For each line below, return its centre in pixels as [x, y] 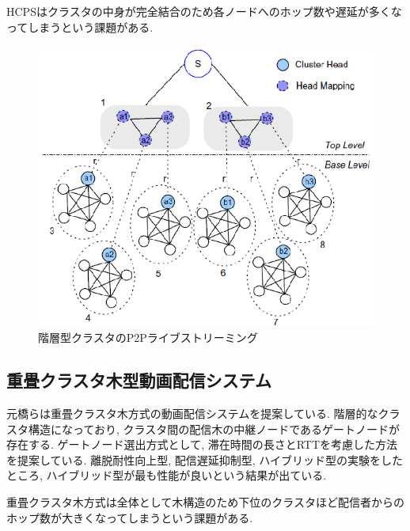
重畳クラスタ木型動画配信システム [139, 380]
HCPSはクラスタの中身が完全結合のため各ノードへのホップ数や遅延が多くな [204, 11]
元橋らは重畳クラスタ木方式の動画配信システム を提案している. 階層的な [192, 413]
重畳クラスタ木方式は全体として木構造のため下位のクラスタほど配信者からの [206, 501]
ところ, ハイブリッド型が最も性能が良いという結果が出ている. [167, 475]
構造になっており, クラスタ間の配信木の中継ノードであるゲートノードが [214, 429]
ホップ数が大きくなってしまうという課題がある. [130, 517]
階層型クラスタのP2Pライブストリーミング [148, 338]
